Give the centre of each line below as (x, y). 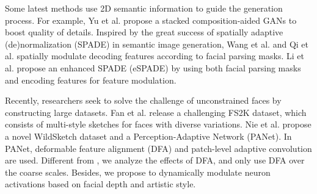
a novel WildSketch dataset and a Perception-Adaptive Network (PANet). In (148, 136)
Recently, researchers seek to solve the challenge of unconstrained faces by (143, 100)
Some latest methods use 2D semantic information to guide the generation (144, 8)
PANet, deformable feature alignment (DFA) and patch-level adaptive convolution (158, 148)
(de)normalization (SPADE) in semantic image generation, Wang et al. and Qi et (157, 44)
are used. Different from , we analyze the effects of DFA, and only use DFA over (155, 160)
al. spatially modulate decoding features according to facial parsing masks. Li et (155, 56)
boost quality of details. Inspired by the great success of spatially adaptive (144, 32)
